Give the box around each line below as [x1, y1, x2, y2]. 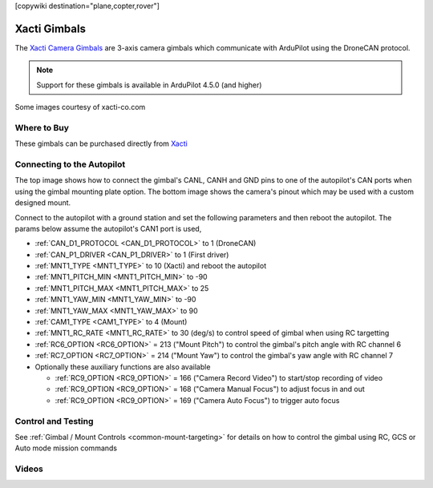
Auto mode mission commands [14, 443, 118, 453]
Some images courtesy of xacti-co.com [14, 103, 146, 112]
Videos [14, 463, 43, 474]
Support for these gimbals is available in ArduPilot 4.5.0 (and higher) [36, 80, 262, 90]
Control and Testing [14, 415, 94, 426]
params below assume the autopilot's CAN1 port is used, [14, 224, 202, 233]
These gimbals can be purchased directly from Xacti [14, 139, 188, 148]
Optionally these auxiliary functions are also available [34, 361, 211, 372]
